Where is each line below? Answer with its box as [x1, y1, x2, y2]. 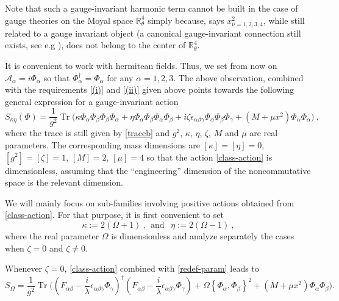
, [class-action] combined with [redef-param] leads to [64, 262, 259, 275]
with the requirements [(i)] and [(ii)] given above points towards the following [5, 83, 294, 96]
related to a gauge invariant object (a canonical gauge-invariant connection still [5, 26, 301, 39]
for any [107, 71, 134, 84]
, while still [263, 13, 305, 26]
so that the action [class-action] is [146, 150, 273, 163]
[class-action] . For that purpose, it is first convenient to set [5, 208, 224, 221]
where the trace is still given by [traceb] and [5, 126, 170, 139]
